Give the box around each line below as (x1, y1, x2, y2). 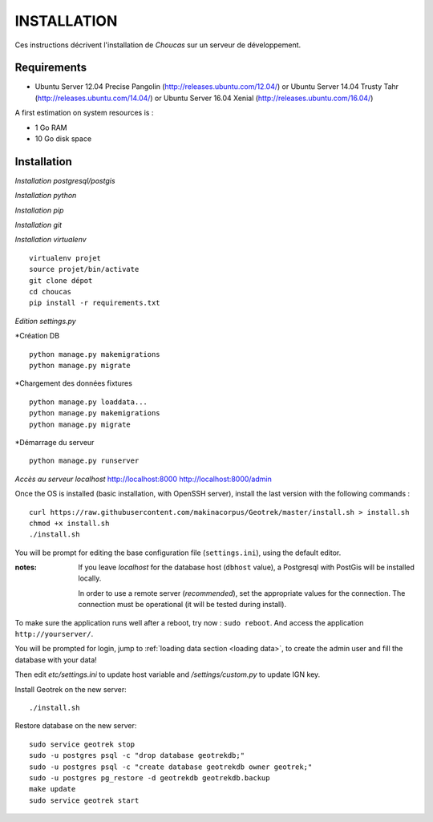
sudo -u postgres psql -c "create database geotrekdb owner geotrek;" (29, 762, 313, 771)
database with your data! (14, 654, 98, 665)
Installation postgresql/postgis (14, 176, 115, 185)
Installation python (14, 191, 77, 200)
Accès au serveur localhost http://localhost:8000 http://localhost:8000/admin (14, 474, 272, 484)
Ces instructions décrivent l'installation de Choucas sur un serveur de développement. (14, 40, 301, 50)
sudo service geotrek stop (29, 739, 136, 749)
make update (29, 784, 76, 794)
